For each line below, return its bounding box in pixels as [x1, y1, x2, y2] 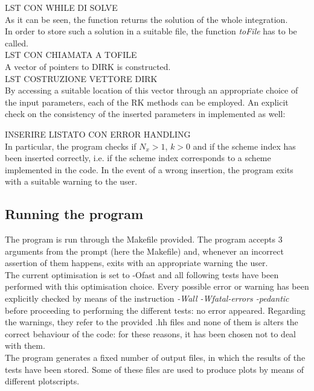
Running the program [5, 205, 144, 223]
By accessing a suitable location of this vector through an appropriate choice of [5, 84, 298, 97]
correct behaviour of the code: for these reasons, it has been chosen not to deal [5, 327, 296, 340]
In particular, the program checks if [5, 139, 136, 152]
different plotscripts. [5, 375, 80, 387]
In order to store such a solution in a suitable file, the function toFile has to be [5, 25, 297, 37]
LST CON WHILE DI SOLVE [5, 1, 118, 13]
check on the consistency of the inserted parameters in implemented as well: [5, 107, 286, 120]
